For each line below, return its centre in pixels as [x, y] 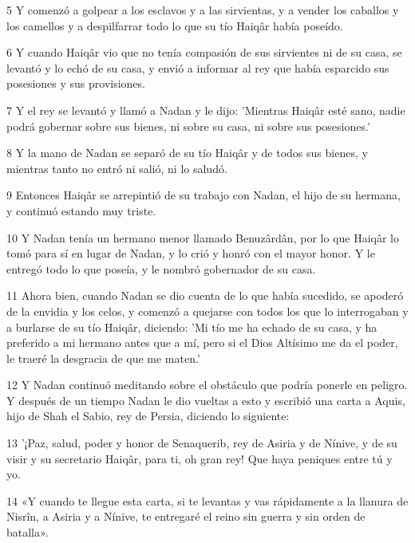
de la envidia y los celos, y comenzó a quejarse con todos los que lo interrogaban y [207, 311]
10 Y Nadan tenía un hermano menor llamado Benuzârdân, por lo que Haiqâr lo [203, 237]
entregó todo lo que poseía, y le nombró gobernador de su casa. [161, 268]
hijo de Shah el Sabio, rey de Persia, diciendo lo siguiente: [148, 416]
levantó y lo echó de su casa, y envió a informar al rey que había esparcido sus [198, 67]
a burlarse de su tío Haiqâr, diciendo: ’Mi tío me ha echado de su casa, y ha [192, 327]
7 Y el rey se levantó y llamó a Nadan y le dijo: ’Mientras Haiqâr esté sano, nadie [206, 110]
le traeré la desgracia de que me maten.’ [103, 358]
